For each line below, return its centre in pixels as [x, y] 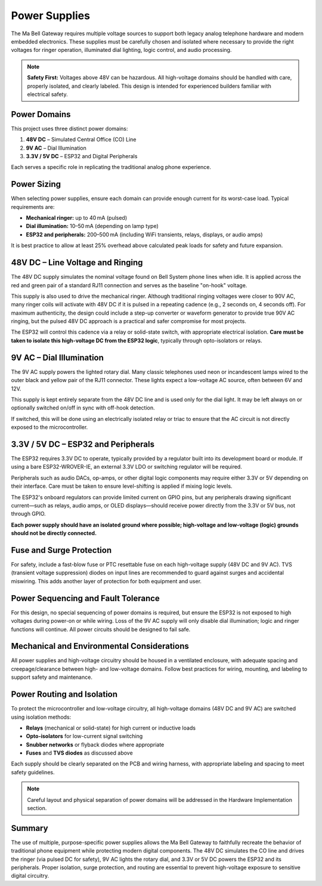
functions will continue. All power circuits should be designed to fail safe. [101, 629]
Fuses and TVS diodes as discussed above [80, 753]
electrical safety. [47, 94]
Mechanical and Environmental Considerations [100, 646]
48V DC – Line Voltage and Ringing [77, 263]
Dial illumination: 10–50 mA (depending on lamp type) [92, 226]
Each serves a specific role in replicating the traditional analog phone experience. [111, 167]
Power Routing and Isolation [64, 695]
